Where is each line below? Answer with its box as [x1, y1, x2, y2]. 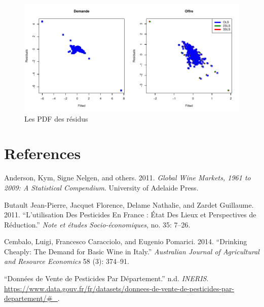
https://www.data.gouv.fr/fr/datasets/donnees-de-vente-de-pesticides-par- [4, 283, 235, 293]
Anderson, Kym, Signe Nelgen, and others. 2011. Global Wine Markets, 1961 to [4, 172, 251, 183]
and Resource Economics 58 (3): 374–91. [4, 256, 129, 266]
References [4, 143, 81, 164]
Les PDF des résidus [24, 113, 88, 124]
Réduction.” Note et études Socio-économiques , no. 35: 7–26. [4, 219, 191, 229]
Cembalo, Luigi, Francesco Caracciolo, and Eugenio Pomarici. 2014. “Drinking [4, 236, 247, 247]
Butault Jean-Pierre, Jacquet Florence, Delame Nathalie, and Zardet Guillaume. [4, 199, 254, 210]
